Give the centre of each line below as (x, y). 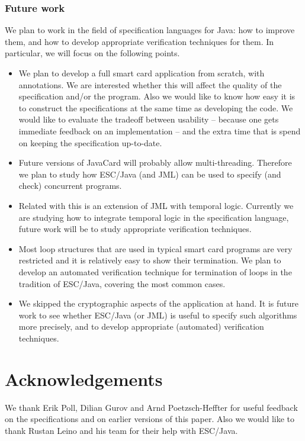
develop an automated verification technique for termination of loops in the (155, 271)
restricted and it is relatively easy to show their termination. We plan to (150, 260)
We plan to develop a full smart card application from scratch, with (142, 73)
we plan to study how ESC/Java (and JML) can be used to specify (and (150, 174)
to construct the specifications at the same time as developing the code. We (156, 107)
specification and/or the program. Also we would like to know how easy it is (157, 96)
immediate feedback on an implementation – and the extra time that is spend (160, 131)
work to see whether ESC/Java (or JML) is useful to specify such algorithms (158, 315)
